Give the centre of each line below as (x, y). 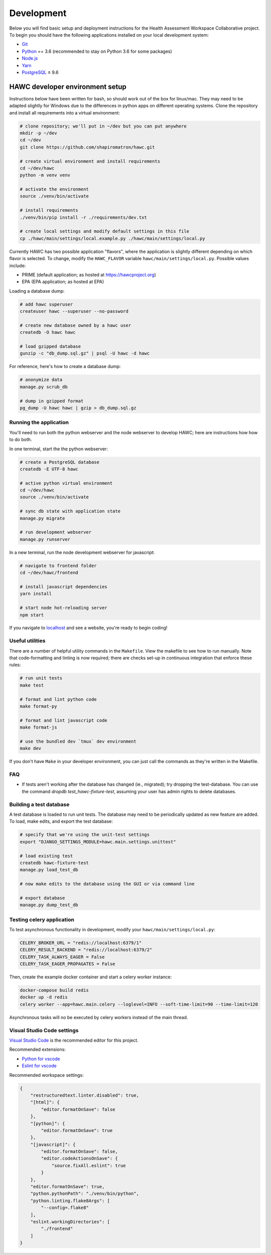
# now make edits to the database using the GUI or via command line (107, 884)
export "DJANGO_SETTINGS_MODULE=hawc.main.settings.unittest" (98, 842)
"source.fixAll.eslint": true (89, 1165)
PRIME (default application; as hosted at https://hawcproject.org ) (89, 275)
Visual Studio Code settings (44, 1030)
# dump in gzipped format (52, 401)
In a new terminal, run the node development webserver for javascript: (82, 552)
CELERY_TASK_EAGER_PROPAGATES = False (67, 964)
